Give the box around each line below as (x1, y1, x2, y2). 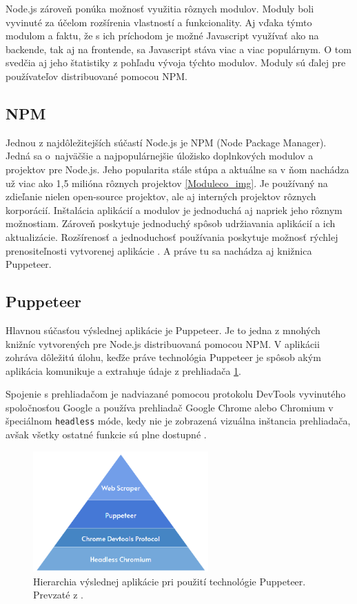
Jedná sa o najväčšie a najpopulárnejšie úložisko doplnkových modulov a (6, 148, 314, 163)
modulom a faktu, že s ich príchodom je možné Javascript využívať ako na (6, 28, 319, 43)
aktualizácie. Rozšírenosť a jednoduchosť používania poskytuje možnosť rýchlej (6, 229, 338, 244)
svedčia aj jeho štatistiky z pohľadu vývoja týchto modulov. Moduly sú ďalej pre (6, 55, 346, 70)
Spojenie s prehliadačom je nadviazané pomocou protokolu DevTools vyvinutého (6, 387, 346, 401)
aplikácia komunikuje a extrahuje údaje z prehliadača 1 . (6, 363, 241, 378)
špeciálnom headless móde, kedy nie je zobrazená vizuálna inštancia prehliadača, (6, 413, 351, 428)
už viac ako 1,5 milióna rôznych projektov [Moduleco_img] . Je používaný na (6, 175, 328, 190)
